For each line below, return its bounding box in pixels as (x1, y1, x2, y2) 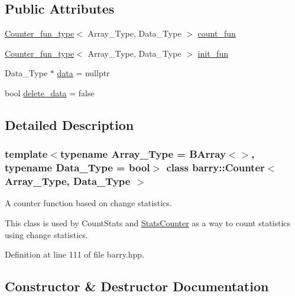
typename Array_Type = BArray (60, 147, 226, 161)
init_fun (197, 47, 228, 59)
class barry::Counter (166, 160, 265, 175)
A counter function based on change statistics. (5, 197, 172, 209)
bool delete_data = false (5, 86, 95, 99)
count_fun (197, 27, 236, 40)
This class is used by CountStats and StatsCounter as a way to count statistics (5, 217, 291, 229)
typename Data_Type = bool (5, 160, 150, 175)
